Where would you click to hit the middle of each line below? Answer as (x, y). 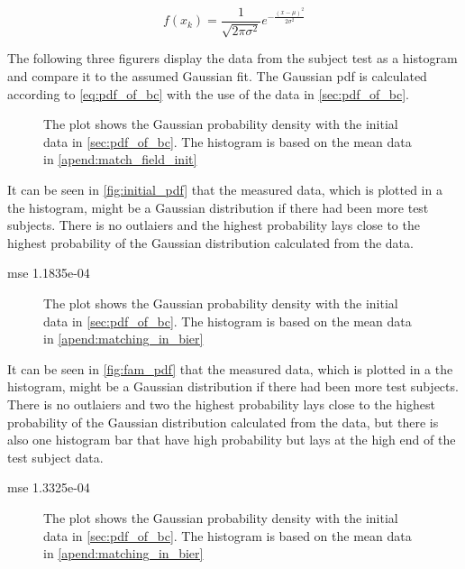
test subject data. (55, 457)
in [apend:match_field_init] (120, 159)
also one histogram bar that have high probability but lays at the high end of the (232, 440)
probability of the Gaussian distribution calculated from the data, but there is (223, 422)
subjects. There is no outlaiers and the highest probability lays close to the (214, 225)
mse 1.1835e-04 (49, 273)
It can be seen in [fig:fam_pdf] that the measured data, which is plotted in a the (230, 368)
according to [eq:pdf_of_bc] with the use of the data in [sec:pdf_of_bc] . (208, 93)
